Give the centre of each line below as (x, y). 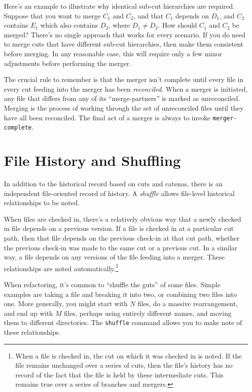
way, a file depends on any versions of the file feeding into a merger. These (114, 257)
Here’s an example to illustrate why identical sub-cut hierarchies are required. (119, 6)
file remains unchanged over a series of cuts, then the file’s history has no (124, 365)
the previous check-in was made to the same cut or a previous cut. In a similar (121, 247)
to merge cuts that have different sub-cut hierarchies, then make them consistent (124, 44)
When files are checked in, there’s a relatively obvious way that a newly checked (123, 219)
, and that (149, 15)
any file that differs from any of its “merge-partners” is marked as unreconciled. (122, 98)
